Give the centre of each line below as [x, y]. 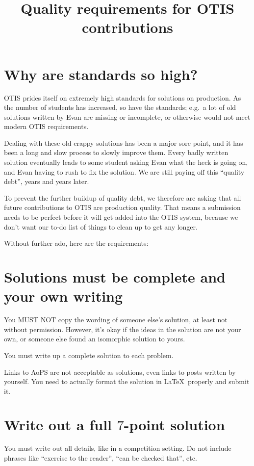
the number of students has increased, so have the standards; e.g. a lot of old [120, 107]
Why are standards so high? [101, 74]
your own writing [63, 296]
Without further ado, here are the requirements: [76, 243]
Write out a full [58, 425]
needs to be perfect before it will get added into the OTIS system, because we [121, 217]
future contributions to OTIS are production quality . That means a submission [122, 207]
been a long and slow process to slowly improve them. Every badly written [116, 152]
